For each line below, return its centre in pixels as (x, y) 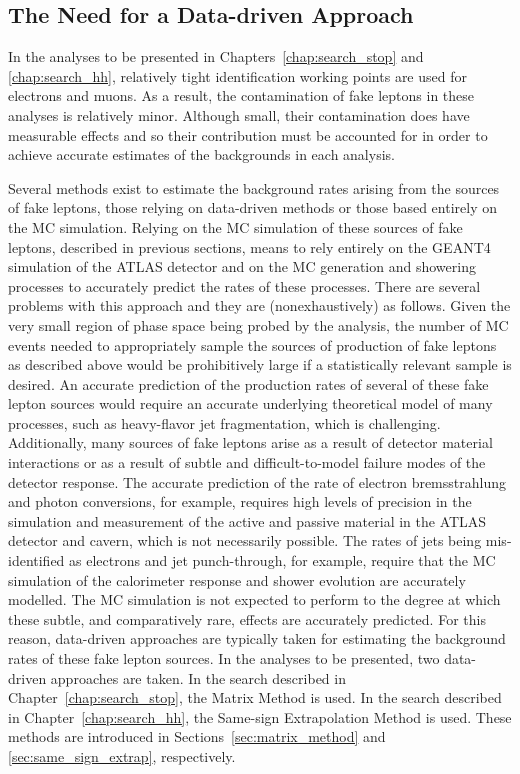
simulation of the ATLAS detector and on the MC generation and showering (242, 266)
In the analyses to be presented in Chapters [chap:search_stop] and (216, 56)
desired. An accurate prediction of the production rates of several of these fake (248, 383)
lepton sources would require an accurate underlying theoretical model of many (250, 403)
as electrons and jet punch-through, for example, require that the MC (282, 560)
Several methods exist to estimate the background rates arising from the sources (254, 187)
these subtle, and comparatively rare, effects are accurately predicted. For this (247, 618)
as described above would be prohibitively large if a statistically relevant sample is (260, 364)
